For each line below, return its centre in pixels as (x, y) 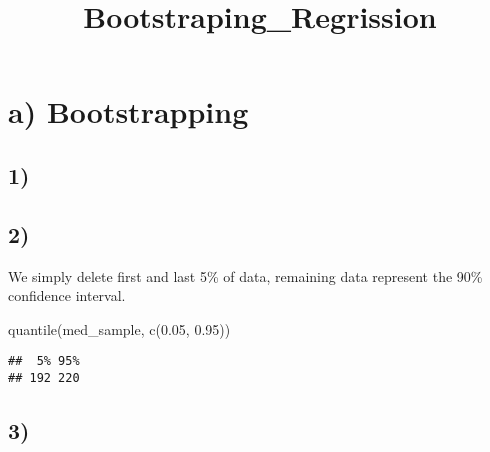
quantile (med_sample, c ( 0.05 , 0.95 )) (119, 328)
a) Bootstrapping (128, 111)
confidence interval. (67, 295)
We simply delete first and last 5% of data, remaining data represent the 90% (245, 275)
